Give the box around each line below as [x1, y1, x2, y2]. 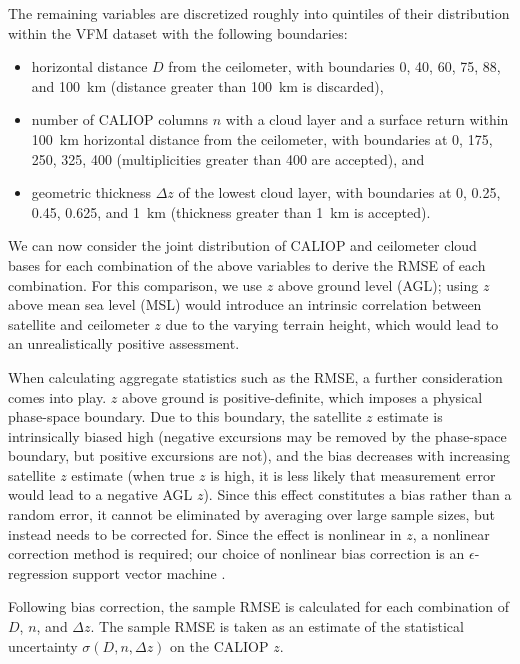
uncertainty [8, 635, 78, 656]
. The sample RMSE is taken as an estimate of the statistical [90, 616, 464, 637]
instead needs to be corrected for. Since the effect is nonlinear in [8, 523, 402, 544]
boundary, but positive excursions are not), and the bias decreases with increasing [8, 445, 511, 466]
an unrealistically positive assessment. [8, 333, 240, 354]
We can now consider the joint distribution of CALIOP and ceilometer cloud [8, 235, 477, 256]
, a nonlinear [412, 523, 490, 544]
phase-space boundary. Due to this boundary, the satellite [8, 406, 362, 427]
